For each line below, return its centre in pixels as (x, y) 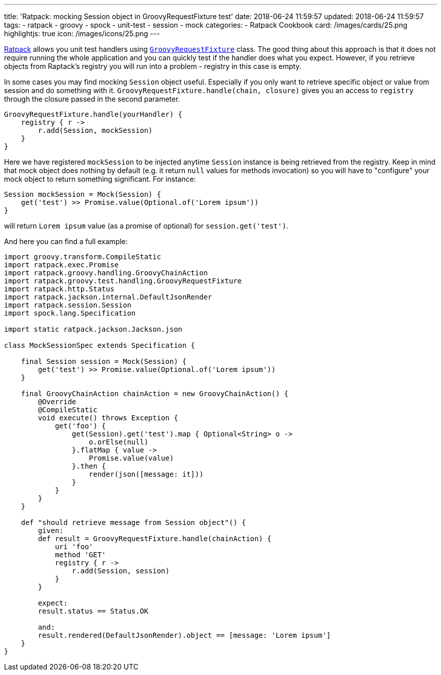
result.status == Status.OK (93, 611)
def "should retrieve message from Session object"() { (133, 522)
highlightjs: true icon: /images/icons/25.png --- (82, 33)
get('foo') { (81, 426)
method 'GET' (81, 555)
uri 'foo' (74, 547)
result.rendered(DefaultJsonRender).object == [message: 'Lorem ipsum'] (185, 635)
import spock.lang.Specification (70, 313)
